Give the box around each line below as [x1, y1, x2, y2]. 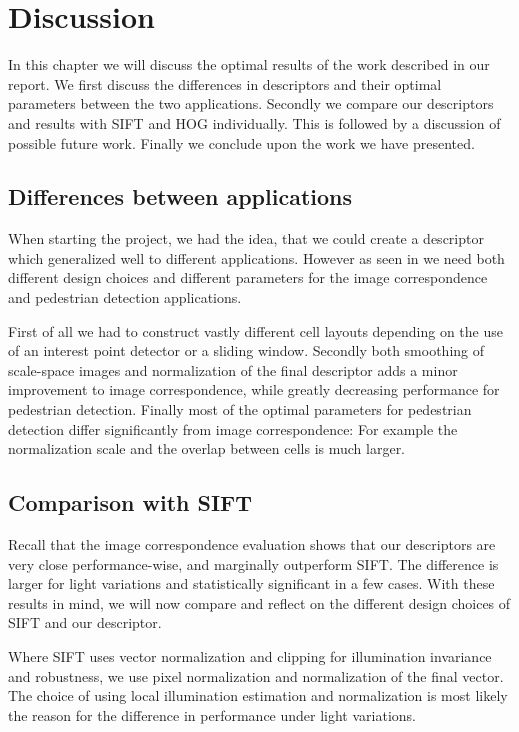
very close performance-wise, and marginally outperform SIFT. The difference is [8, 553, 499, 574]
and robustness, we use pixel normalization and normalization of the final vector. [8, 665, 504, 686]
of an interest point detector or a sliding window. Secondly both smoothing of [8, 340, 484, 361]
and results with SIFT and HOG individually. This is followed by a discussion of [8, 112, 501, 133]
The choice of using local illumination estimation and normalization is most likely [8, 685, 508, 706]
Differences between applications [8, 181, 352, 212]
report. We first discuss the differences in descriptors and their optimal [8, 73, 442, 94]
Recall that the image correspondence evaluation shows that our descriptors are [8, 534, 496, 555]
